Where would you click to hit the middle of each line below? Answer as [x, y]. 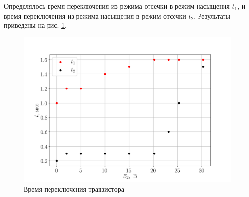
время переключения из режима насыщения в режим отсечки [95, 15]
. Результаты [212, 15]
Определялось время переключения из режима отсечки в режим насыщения [117, 6]
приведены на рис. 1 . [35, 25]
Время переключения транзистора [74, 188]
